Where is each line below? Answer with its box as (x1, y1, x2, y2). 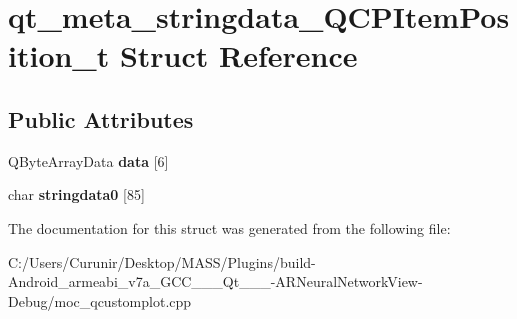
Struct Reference (119, 35, 358, 76)
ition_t (8, 35, 110, 76)
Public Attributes (8, 103, 194, 134)
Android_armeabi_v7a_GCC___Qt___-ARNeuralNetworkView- (8, 271, 423, 292)
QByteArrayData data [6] (8, 150, 169, 171)
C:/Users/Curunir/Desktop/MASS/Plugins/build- (8, 251, 316, 272)
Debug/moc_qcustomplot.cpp (8, 290, 192, 311)
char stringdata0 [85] (8, 184, 145, 205)
